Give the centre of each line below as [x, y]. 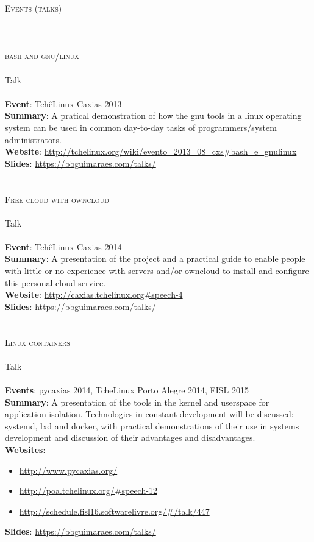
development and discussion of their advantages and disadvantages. [130, 438]
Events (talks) [34, 8]
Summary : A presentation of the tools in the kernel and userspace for [137, 402]
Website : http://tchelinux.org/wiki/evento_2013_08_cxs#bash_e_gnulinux [151, 151]
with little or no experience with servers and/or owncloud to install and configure [157, 271]
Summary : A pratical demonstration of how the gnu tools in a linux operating [153, 115]
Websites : [25, 449]
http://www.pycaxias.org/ [68, 470]
